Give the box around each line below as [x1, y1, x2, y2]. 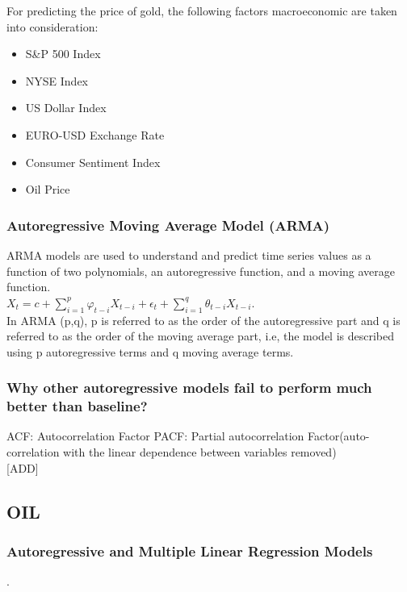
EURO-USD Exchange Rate [25, 126, 165, 143]
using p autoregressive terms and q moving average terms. [6, 343, 294, 360]
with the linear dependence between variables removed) [63, 444, 337, 461]
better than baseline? [6, 396, 148, 416]
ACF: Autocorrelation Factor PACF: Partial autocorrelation [6, 427, 304, 444]
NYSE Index [25, 72, 89, 89]
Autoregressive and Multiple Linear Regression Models [6, 540, 373, 561]
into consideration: [6, 18, 99, 35]
